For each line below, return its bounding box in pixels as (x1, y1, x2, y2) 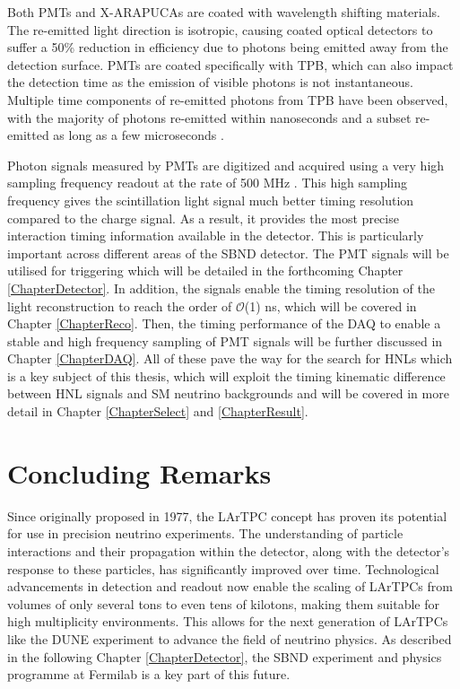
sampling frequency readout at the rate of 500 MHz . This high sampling (7, 173, 408, 192)
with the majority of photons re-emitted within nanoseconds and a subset (7, 108, 412, 126)
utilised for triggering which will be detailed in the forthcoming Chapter (7, 261, 404, 280)
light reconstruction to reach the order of (7, 296, 232, 315)
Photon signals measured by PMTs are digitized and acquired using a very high (7, 155, 445, 174)
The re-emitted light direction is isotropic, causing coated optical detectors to (7, 20, 433, 39)
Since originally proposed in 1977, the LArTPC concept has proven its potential (7, 506, 447, 525)
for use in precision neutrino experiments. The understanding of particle (7, 524, 404, 543)
